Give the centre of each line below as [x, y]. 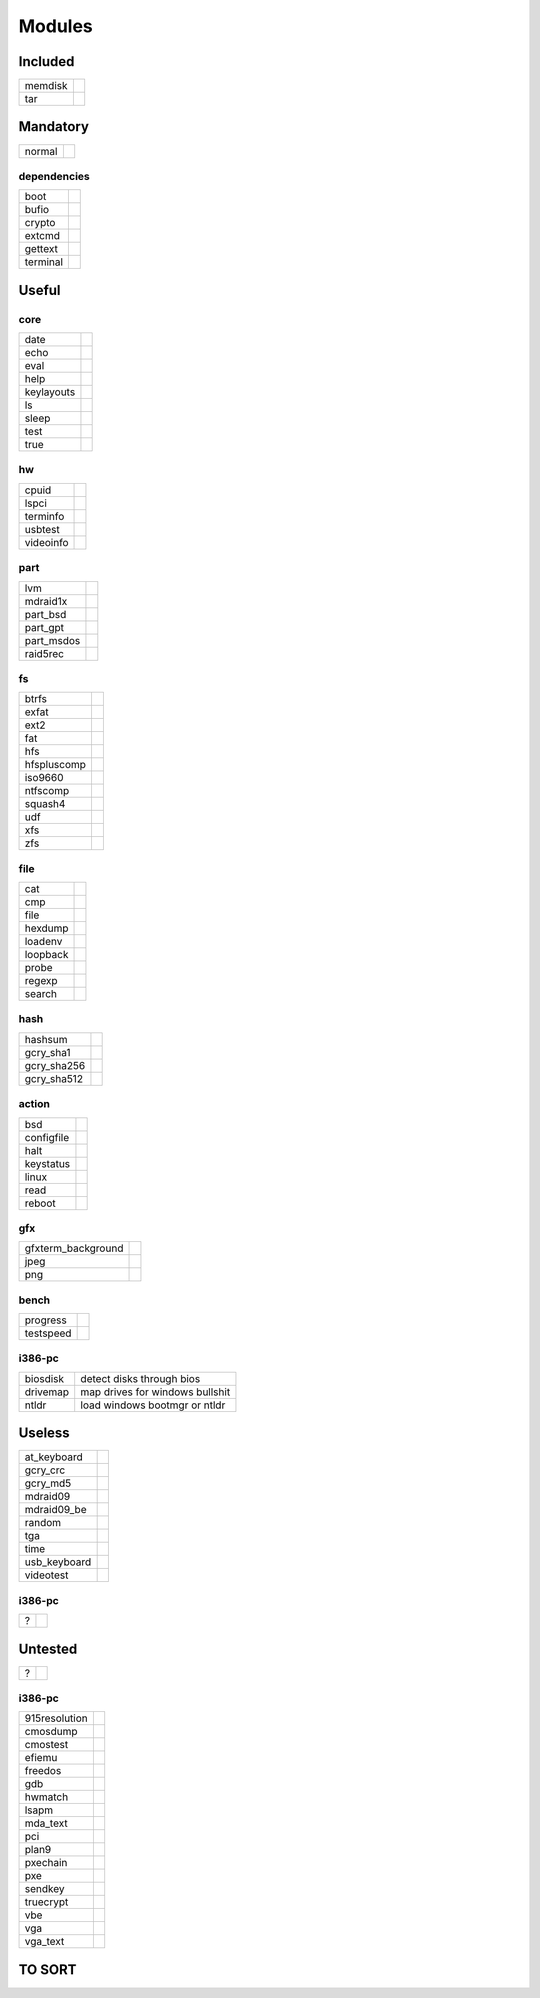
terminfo [44, 516]
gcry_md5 [48, 1483]
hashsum [46, 1039]
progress [45, 1320]
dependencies [54, 176]
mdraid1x [46, 601]
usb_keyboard [58, 1562]
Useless [44, 1433]
